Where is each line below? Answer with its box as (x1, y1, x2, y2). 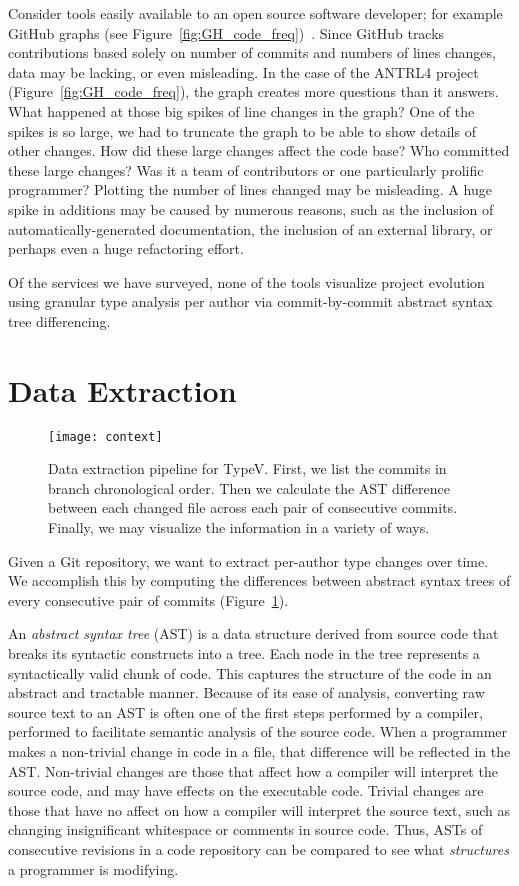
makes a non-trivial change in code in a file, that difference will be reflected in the (8, 741, 511, 761)
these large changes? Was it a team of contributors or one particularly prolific (8, 159, 484, 180)
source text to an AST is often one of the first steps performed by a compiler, (8, 701, 483, 722)
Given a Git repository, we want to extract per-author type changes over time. (8, 550, 489, 571)
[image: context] (48, 429, 163, 444)
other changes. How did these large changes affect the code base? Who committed (8, 140, 510, 161)
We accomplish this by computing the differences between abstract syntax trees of (8, 570, 511, 591)
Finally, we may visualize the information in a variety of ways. (48, 517, 430, 538)
